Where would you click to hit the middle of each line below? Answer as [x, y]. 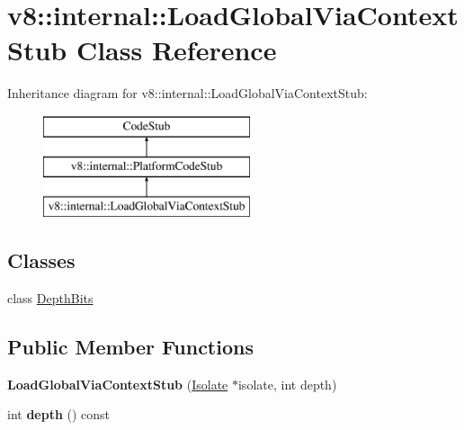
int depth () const [59, 414]
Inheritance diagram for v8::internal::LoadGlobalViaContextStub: [187, 93]
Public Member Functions [130, 347]
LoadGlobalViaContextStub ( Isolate [118, 384]
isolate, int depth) [287, 384]
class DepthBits [50, 298]
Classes [41, 260]
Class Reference [176, 50]
